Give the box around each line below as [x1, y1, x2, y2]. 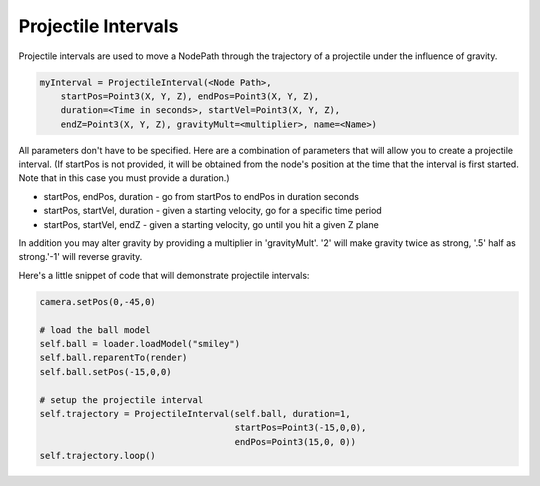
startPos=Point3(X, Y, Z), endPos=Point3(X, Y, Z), [60, 90, 320, 102]
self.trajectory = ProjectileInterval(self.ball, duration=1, [39, 408, 351, 419]
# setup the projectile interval [39, 394, 204, 405]
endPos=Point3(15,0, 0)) [234, 436, 357, 447]
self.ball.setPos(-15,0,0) [39, 366, 172, 377]
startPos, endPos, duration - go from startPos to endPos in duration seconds [43, 190, 360, 202]
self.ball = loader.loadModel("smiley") [39, 338, 240, 349]
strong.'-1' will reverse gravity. [18, 251, 143, 263]
